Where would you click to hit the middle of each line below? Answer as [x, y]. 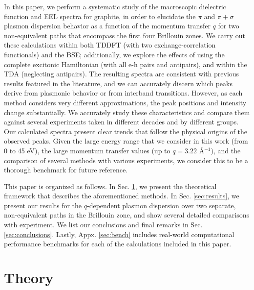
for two [229, 26]
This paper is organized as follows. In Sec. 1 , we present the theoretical [110, 186]
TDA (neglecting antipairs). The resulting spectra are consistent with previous [122, 74]
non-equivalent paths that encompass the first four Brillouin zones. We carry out [125, 35]
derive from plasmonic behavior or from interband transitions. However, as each [123, 93]
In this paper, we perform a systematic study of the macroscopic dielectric [115, 6]
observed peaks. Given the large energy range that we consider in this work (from [126, 141]
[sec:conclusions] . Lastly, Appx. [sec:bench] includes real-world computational [119, 234]
